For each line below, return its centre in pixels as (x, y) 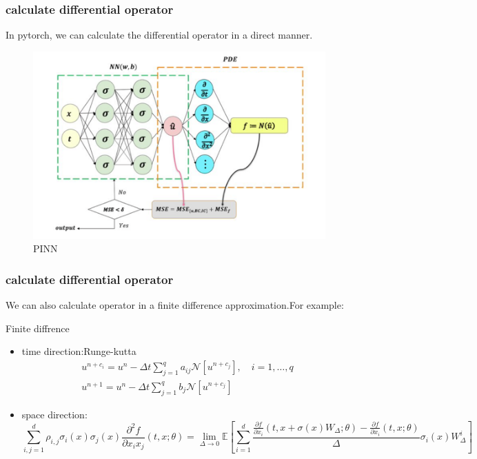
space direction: (54, 414)
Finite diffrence (38, 328)
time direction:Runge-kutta (79, 351)
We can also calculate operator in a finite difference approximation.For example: (175, 305)
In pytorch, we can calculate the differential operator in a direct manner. (159, 35)
